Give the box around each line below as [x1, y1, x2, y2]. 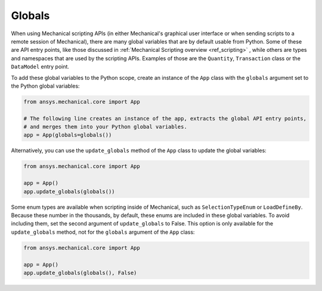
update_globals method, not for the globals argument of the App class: [11, 228, 195, 236]
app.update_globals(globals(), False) [23, 269, 137, 276]
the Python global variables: [11, 82, 80, 89]
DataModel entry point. [11, 63, 70, 70]
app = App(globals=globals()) [23, 132, 112, 138]
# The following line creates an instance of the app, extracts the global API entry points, [23, 115, 307, 122]
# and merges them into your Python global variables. [23, 123, 187, 131]
